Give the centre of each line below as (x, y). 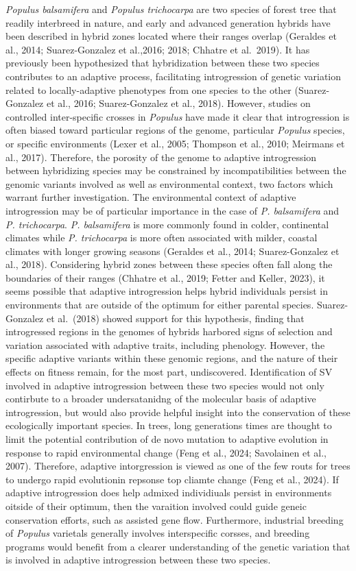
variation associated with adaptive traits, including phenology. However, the (165, 344)
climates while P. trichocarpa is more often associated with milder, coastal (162, 238)
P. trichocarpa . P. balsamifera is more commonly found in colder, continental (167, 224)
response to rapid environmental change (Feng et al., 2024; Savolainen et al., (166, 452)
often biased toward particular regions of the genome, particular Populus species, (175, 130)
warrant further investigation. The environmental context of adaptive (151, 197)
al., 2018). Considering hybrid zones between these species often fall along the (169, 264)
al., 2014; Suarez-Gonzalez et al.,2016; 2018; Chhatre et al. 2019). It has (158, 49)
